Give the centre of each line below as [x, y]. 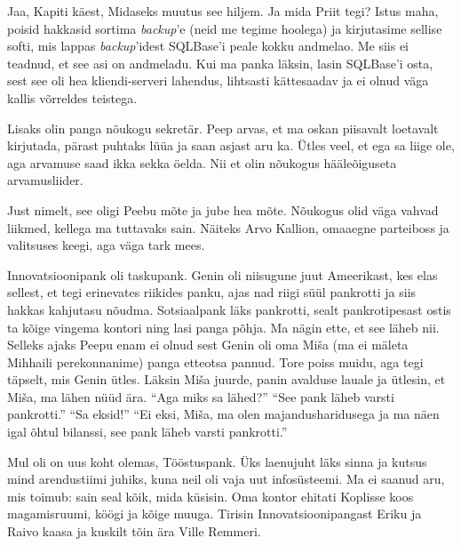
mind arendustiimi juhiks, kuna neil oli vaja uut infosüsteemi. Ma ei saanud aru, [226, 479]
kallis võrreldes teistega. [72, 97]
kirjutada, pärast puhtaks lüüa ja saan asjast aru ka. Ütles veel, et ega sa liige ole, [231, 145]
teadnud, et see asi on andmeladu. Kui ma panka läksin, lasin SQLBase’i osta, [220, 63]
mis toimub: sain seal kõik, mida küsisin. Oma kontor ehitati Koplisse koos [211, 496]
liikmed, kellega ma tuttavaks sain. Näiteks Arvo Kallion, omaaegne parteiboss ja [228, 227]
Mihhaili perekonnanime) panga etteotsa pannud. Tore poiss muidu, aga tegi [215, 361]
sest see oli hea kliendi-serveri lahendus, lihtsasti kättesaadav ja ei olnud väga [218, 80]
